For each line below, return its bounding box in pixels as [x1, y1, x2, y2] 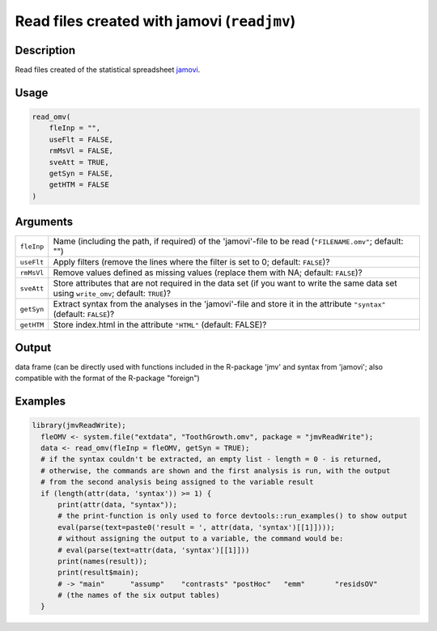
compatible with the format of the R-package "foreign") [15, 373, 200, 383]
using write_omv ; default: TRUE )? [53, 288, 172, 299]
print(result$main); [57, 568, 139, 578]
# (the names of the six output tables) [57, 591, 220, 600]
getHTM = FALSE [49, 180, 109, 189]
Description [15, 43, 76, 57]
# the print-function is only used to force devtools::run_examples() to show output [57, 511, 408, 521]
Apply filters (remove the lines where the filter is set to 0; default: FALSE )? [53, 256, 330, 268]
